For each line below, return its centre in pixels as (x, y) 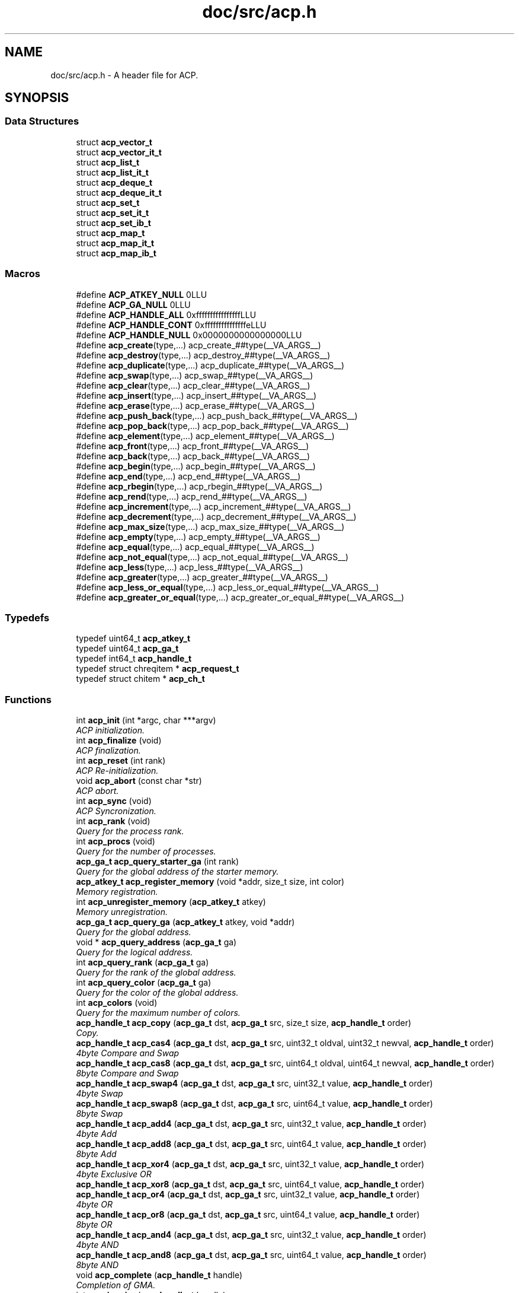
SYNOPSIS (37, 98)
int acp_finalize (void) (119, 741)
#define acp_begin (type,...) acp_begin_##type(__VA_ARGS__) (196, 466)
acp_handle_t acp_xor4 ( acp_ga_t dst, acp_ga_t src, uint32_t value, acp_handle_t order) (250, 1164)
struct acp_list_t (108, 162)
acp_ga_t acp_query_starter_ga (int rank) (158, 862)
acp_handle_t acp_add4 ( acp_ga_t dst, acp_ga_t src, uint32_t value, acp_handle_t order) (251, 1124)
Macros (23, 274)
